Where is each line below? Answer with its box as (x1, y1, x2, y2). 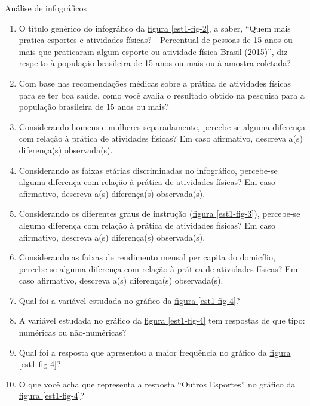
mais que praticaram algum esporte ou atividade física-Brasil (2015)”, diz (19, 45, 288, 57)
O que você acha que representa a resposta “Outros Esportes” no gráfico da (19, 377, 296, 390)
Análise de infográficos (5, 2, 87, 14)
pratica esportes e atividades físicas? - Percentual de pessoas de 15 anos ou (19, 33, 293, 46)
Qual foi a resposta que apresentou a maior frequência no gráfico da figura (19, 346, 291, 358)
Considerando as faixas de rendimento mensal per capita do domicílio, (19, 251, 275, 263)
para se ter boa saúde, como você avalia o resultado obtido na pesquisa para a (19, 88, 305, 101)
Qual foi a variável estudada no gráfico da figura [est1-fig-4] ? (19, 294, 240, 306)
